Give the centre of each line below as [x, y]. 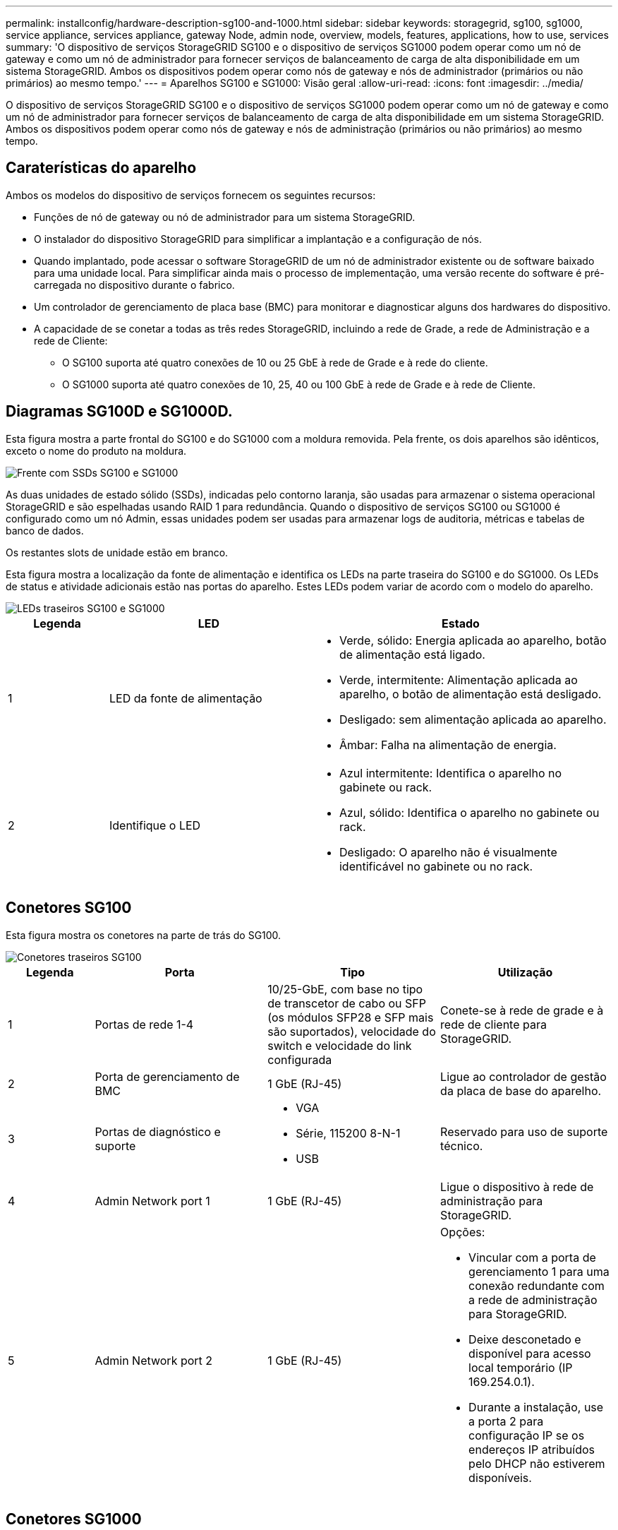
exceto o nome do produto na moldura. [96, 450]
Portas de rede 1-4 [144, 1024]
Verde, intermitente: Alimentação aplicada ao [458, 680]
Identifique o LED [155, 825]
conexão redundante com [537, 1285]
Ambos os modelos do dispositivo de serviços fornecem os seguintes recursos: [191, 195]
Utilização [525, 972]
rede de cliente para [493, 1024]
